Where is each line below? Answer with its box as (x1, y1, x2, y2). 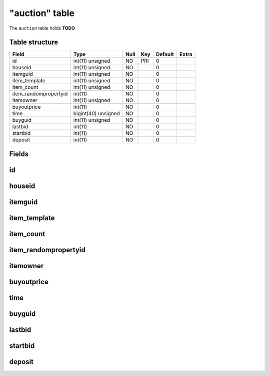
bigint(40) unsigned (73, 110, 120, 117)
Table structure (9, 38, 58, 47)
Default (155, 51, 174, 58)
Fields (9, 149, 29, 158)
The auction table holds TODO (9, 25, 75, 31)
